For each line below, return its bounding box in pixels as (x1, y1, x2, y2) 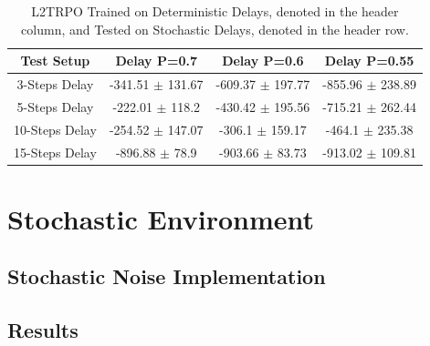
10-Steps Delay (14, 119, 97, 138)
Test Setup (20, 51, 90, 70)
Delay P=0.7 (115, 51, 197, 70)
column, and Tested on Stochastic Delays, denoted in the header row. (21, 19, 409, 38)
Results (7, 316, 79, 344)
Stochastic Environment (7, 199, 315, 237)
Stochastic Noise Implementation (7, 262, 326, 290)
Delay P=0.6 (222, 51, 304, 70)
